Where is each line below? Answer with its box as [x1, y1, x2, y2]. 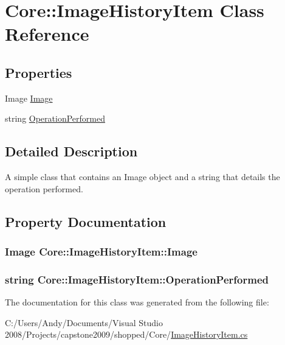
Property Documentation [5, 212, 167, 231]
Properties [5, 63, 72, 82]
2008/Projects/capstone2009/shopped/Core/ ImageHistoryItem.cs [5, 328, 248, 341]
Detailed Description [5, 142, 138, 161]
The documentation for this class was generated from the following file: [5, 296, 269, 308]
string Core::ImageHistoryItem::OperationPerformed [5, 271, 269, 287]
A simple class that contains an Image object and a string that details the [5, 170, 280, 183]
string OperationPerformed [5, 112, 105, 125]
